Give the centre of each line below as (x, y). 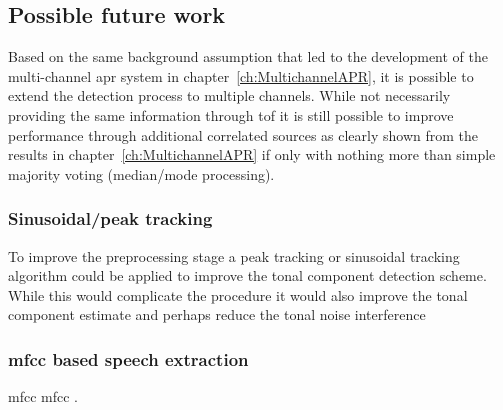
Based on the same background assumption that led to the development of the (248, 56)
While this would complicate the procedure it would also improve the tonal (238, 294)
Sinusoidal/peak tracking (110, 218)
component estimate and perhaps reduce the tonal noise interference (217, 314)
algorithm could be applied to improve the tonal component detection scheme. (247, 275)
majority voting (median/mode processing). (141, 173)
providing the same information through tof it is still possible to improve (231, 114)
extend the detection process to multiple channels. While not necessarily (229, 95)
